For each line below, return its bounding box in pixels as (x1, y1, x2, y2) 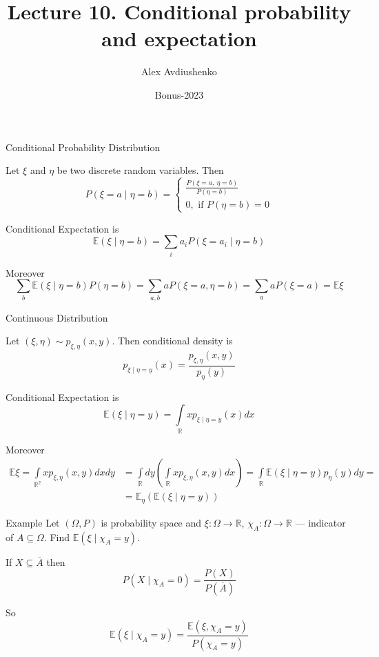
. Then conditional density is (112, 333, 233, 348)
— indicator (295, 515, 346, 529)
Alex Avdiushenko (141, 64, 217, 79)
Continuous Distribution (6, 310, 108, 324)
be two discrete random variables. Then (57, 163, 224, 177)
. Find (43, 529, 70, 544)
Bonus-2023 (154, 87, 204, 101)
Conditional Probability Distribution (6, 139, 161, 154)
